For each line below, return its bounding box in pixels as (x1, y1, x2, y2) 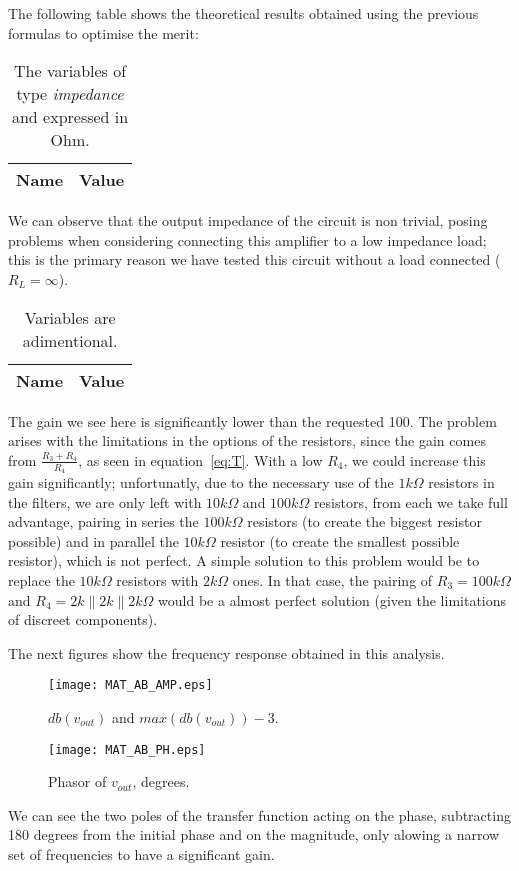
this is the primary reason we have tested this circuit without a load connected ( (8, 249, 501, 270)
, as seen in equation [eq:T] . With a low (78, 449, 323, 470)
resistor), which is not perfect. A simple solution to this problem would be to (8, 550, 480, 571)
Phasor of (48, 771, 107, 792)
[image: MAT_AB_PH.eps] (48, 742, 206, 757)
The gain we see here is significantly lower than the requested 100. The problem (8, 410, 497, 431)
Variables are (24, 305, 116, 329)
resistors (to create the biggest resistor (247, 511, 482, 532)
